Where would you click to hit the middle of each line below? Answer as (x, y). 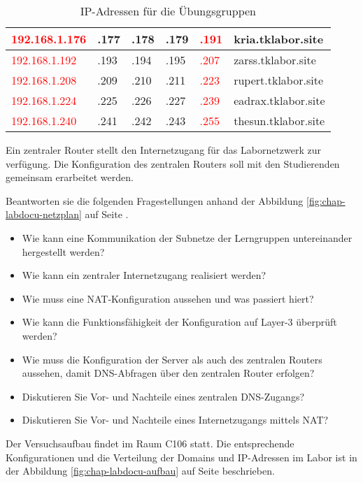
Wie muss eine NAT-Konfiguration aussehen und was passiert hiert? (168, 298)
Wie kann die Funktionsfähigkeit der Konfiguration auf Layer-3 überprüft (179, 322)
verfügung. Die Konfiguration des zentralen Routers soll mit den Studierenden (173, 163)
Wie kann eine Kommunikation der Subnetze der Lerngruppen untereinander (187, 237)
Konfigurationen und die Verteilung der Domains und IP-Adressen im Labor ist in (181, 457)
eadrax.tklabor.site (279, 100)
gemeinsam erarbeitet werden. (70, 177)
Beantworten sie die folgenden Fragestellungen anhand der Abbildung (155, 200)
